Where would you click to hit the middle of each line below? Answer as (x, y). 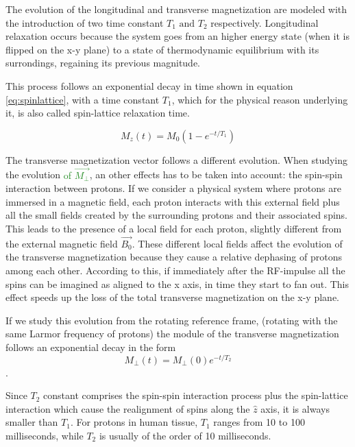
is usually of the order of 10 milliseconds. (185, 435)
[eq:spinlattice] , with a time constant (83, 99)
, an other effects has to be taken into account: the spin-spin (216, 174)
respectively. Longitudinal (265, 22)
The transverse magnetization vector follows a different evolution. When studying (177, 159)
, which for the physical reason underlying (260, 99)
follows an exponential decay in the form (91, 347)
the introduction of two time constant (85, 22)
